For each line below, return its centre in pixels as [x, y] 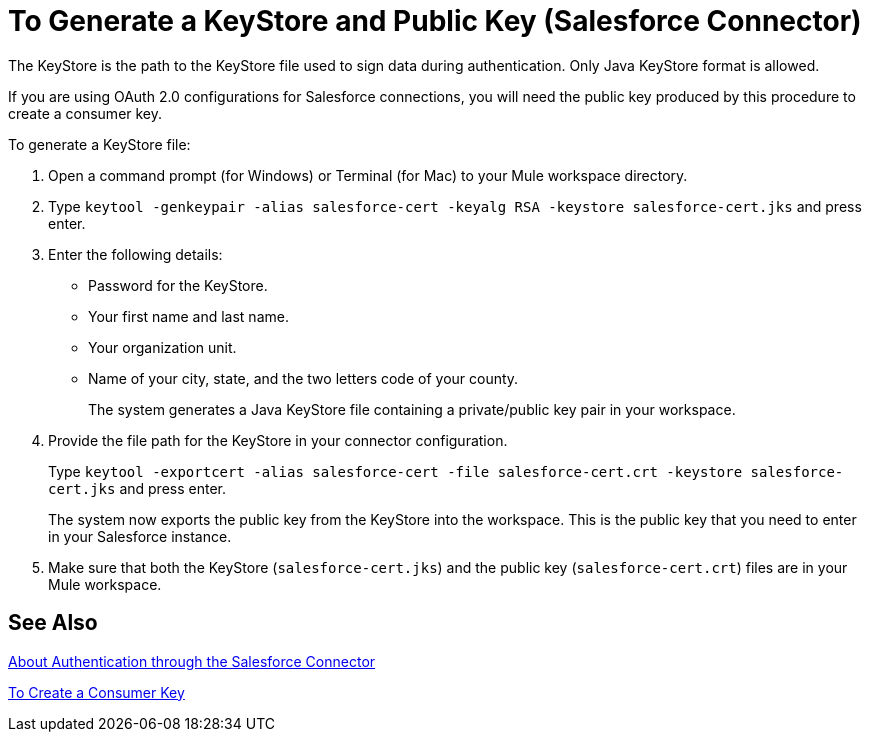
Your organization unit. [162, 347]
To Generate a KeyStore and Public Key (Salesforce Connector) [435, 21]
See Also [53, 623]
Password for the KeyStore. [178, 285]
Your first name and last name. [188, 316]
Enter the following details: [135, 254]
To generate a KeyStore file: [99, 144]
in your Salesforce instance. [140, 536]
